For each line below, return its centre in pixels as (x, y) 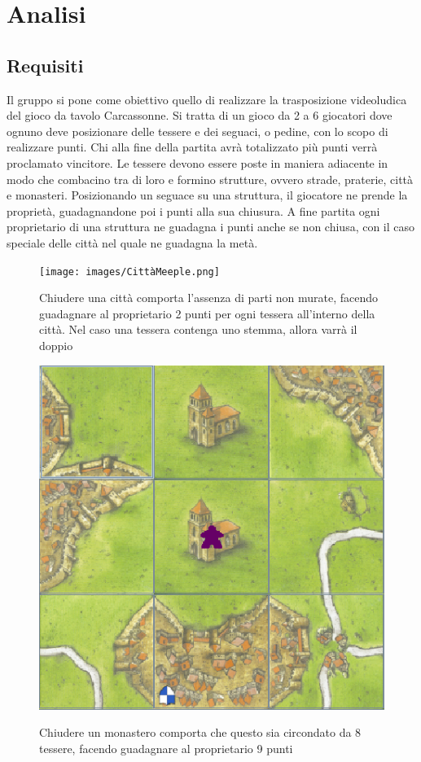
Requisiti (45, 65)
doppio (56, 345)
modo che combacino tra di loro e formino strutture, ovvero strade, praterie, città (210, 179)
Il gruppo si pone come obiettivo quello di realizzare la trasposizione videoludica (207, 99)
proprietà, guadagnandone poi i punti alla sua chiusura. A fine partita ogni (193, 210)
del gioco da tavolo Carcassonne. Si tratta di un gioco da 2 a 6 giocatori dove (200, 115)
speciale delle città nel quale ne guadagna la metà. (132, 242)
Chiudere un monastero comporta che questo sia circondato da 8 (200, 732)
